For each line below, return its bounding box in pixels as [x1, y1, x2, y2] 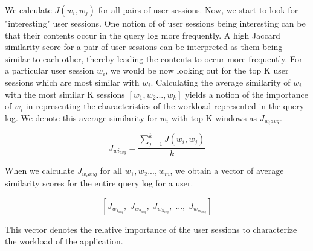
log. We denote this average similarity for [5, 111, 158, 124]
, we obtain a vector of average [170, 164, 284, 177]
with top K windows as [171, 111, 257, 124]
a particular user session [5, 64, 94, 77]
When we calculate [5, 164, 75, 177]
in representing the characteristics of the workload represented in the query [25, 100, 305, 112]
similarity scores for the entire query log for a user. [5, 177, 193, 189]
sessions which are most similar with [5, 75, 140, 88]
